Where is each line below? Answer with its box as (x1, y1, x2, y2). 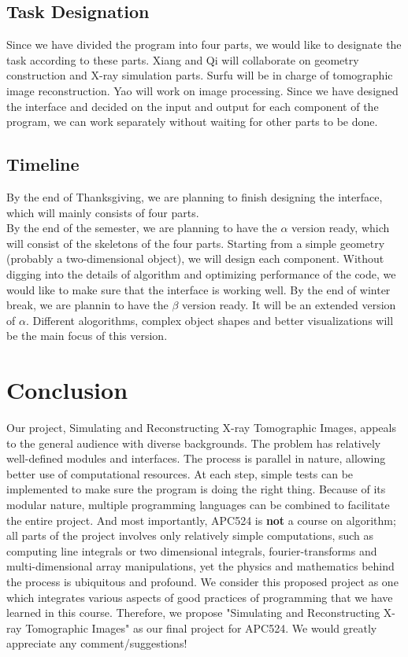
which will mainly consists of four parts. (6, 204, 199, 220)
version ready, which (291, 220, 390, 236)
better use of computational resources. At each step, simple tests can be (6, 465, 354, 482)
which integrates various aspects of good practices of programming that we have (6, 589, 393, 605)
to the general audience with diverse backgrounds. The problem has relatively (6, 434, 381, 451)
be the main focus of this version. (6, 327, 168, 344)
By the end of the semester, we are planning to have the (6, 220, 277, 236)
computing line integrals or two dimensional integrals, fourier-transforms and (6, 542, 377, 559)
